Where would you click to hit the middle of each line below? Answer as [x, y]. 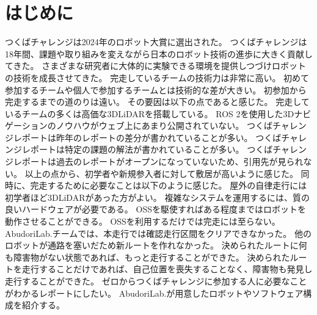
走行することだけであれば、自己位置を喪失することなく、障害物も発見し [167, 269]
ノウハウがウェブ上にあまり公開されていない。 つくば [164, 125]
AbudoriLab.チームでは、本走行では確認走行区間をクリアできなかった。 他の [158, 233]
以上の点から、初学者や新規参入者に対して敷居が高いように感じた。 [161, 173]
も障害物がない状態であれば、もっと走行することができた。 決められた [148, 257]
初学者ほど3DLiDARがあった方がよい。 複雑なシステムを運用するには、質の [157, 197]
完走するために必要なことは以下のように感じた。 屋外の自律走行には [169, 185]
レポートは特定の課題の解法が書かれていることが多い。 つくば [147, 149]
